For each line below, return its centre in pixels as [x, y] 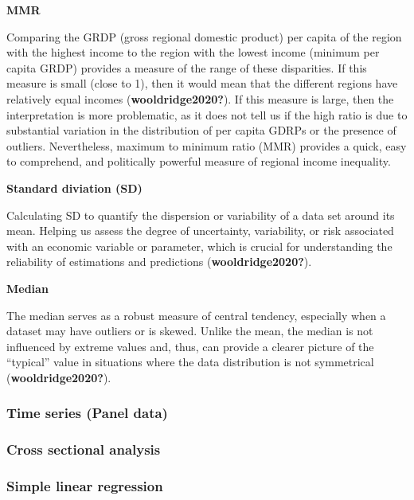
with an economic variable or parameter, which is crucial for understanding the [199, 246]
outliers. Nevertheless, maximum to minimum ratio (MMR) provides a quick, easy [207, 145]
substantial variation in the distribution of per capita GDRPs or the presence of [201, 130]
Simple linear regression [85, 486]
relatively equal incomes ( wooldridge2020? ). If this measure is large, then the [200, 98]
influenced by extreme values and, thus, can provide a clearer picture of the [190, 346]
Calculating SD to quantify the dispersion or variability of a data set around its [201, 215]
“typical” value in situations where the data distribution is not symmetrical [190, 362]
